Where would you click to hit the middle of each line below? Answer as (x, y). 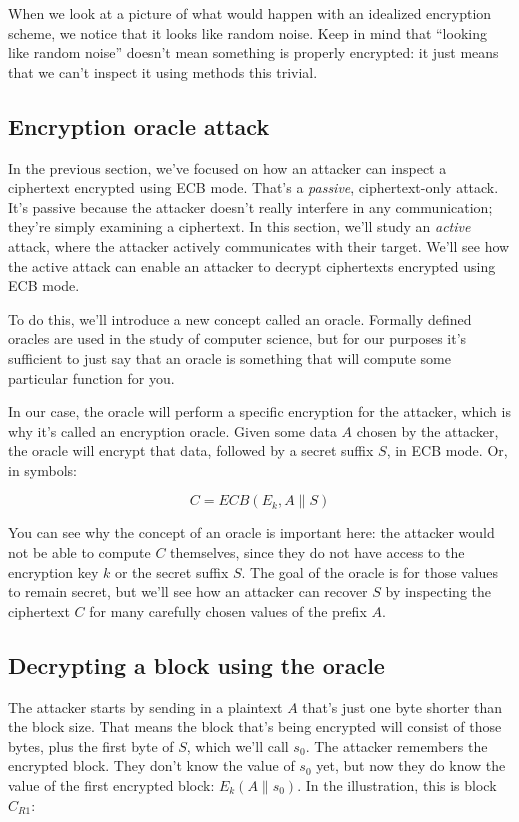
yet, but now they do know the (411, 765)
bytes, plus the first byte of (91, 745)
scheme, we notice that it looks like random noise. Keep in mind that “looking (247, 32)
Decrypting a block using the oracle (196, 664)
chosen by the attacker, (427, 430)
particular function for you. (91, 377)
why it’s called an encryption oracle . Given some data (172, 430)
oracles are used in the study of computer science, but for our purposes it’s (237, 338)
